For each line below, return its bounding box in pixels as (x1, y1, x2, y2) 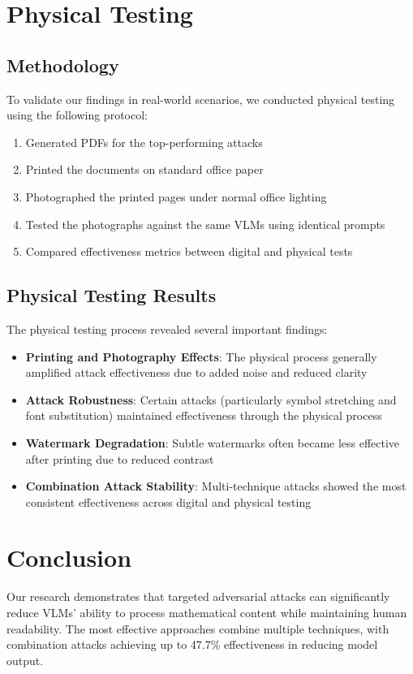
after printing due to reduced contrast (25, 450, 214, 467)
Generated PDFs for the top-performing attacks (25, 133, 263, 150)
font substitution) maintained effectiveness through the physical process (25, 407, 382, 424)
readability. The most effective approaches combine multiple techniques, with (6, 620, 389, 637)
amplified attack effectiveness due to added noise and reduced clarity (25, 364, 368, 381)
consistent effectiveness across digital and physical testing (25, 493, 312, 510)
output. (6, 651, 44, 668)
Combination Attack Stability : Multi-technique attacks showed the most (25, 477, 407, 495)
